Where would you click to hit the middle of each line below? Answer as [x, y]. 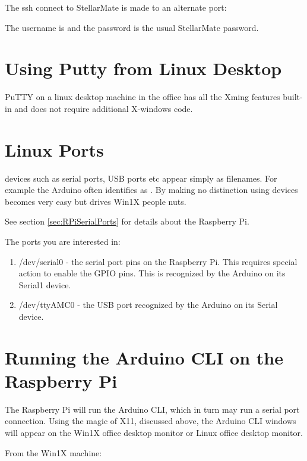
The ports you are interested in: [63, 241]
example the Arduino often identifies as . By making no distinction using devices [151, 190]
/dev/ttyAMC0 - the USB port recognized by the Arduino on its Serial [148, 305]
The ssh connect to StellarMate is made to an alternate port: [116, 7]
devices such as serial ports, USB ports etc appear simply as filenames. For [141, 178]
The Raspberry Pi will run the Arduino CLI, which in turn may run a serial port [152, 409]
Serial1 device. [45, 284]
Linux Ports [54, 149]
